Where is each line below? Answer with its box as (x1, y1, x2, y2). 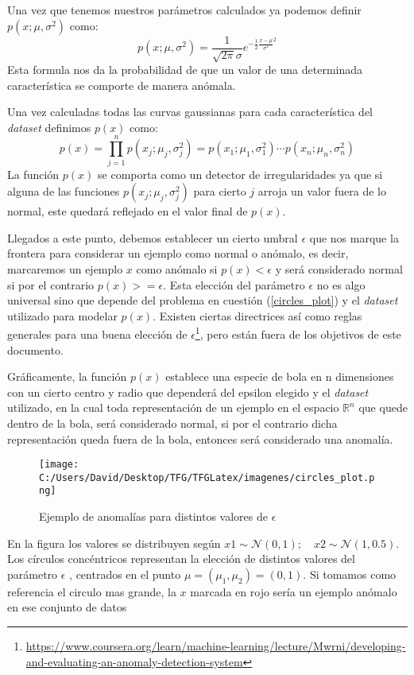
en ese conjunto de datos (7, 599, 127, 615)
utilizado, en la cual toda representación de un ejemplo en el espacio (7, 399, 339, 416)
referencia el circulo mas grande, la (7, 583, 176, 599)
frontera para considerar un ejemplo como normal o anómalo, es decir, (7, 245, 349, 262)
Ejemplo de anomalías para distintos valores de (39, 508, 268, 525)
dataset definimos (7, 118, 91, 135)
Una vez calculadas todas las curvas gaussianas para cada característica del (7, 103, 373, 120)
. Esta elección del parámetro (163, 276, 305, 293)
